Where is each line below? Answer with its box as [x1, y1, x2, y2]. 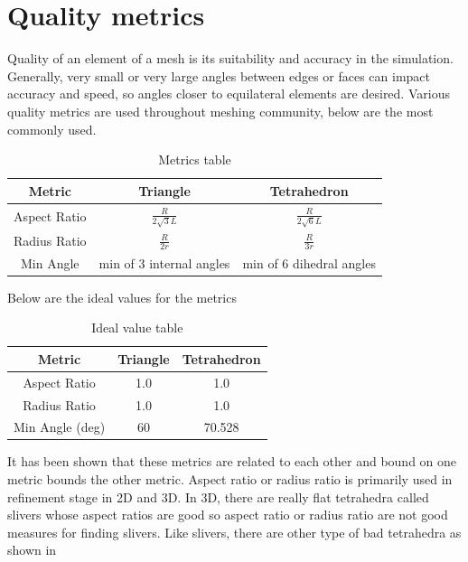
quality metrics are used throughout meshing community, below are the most [7, 101, 434, 120]
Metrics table [158, 150, 231, 169]
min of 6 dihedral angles [242, 253, 376, 272]
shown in [7, 540, 57, 559]
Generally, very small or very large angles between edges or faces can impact [7, 66, 431, 85]
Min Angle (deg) [14, 417, 106, 436]
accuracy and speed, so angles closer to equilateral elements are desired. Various [7, 84, 450, 103]
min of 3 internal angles [98, 253, 230, 272]
